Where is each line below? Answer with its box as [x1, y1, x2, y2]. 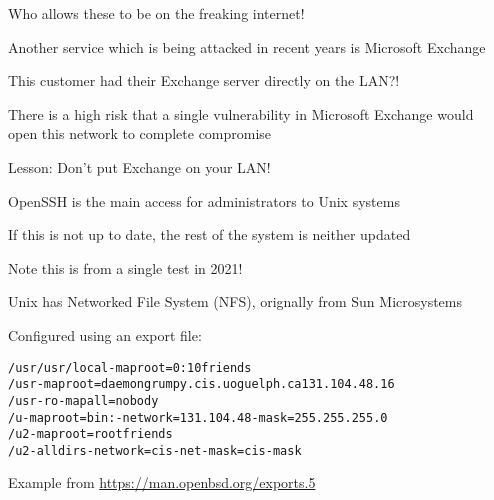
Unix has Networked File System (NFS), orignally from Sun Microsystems [8, 291, 462, 312]
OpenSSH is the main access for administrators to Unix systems [8, 190, 400, 211]
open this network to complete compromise [8, 123, 272, 144]
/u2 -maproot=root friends [8, 427, 173, 442]
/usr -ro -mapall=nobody [8, 393, 159, 408]
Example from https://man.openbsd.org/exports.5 [8, 472, 316, 493]
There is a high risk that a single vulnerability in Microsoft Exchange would [8, 103, 474, 124]
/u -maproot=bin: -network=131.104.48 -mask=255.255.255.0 [8, 410, 388, 425]
